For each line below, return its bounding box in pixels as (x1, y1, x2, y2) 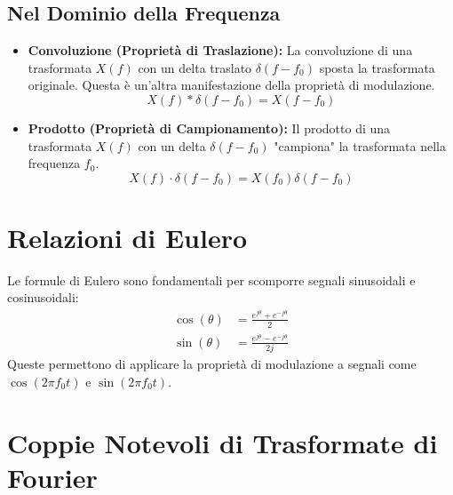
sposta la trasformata (319, 58, 435, 76)
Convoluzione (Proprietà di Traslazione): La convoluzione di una (28, 41, 413, 60)
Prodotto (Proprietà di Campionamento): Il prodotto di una (28, 118, 391, 137)
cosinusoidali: (7, 288, 79, 307)
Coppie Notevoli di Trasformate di (7, 424, 438, 460)
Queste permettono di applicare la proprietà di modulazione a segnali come (7, 355, 417, 373)
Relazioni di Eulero (7, 219, 248, 255)
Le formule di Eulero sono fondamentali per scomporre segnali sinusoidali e (7, 270, 416, 289)
